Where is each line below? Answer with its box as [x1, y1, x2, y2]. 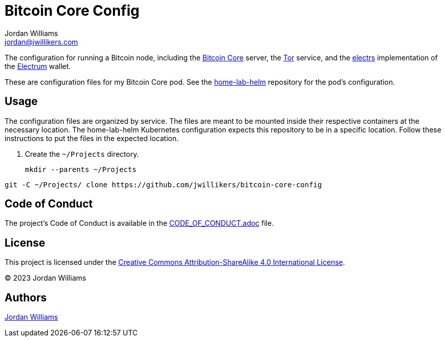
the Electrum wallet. [5, 61, 71, 71]
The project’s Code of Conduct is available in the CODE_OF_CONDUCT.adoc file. [5, 219, 274, 228]
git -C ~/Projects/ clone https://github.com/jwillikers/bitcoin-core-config [5, 180, 322, 189]
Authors [5, 291, 47, 304]
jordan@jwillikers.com [5, 37, 78, 46]
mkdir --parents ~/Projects [25, 165, 137, 174]
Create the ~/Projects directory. [25, 149, 139, 158]
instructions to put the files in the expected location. [5, 133, 179, 143]
